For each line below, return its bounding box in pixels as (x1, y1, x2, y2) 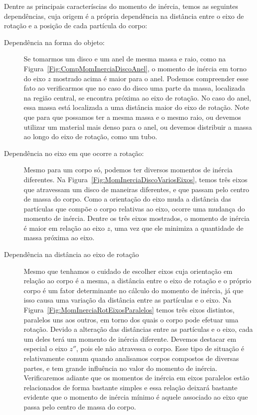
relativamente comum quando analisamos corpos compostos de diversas (24, 353, 239, 363)
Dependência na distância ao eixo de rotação (4, 249, 139, 259)
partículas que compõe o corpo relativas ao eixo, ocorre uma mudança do (24, 203, 245, 213)
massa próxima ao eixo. (24, 232, 94, 243)
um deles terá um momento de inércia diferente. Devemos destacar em (24, 333, 236, 344)
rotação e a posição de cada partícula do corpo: (4, 20, 147, 31)
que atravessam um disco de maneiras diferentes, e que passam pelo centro (24, 184, 250, 194)
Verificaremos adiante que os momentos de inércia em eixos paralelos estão (24, 372, 250, 383)
